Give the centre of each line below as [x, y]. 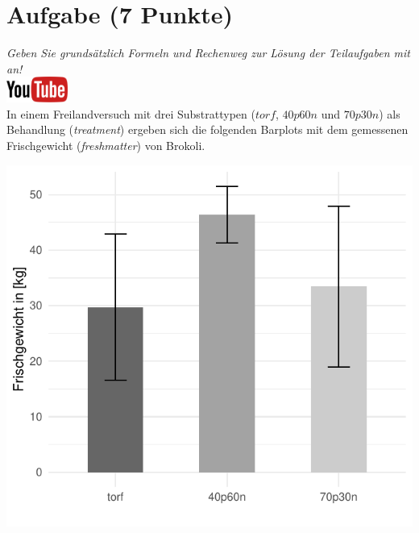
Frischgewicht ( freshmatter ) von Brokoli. [106, 145]
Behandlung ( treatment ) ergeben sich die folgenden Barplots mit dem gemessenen [207, 129]
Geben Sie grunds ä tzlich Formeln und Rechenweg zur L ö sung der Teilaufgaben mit [208, 53]
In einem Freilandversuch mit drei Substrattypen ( [131, 113]
